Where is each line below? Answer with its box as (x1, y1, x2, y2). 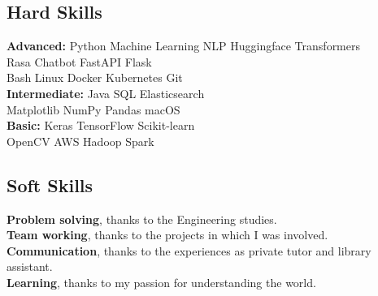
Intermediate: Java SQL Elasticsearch (7, 84, 205, 101)
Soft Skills (7, 172, 93, 197)
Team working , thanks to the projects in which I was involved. (7, 226, 328, 243)
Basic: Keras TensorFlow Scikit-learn (7, 117, 195, 134)
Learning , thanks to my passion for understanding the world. (7, 273, 316, 290)
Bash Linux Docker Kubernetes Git (7, 69, 183, 86)
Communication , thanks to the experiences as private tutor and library (7, 242, 371, 259)
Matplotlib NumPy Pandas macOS (7, 101, 180, 118)
